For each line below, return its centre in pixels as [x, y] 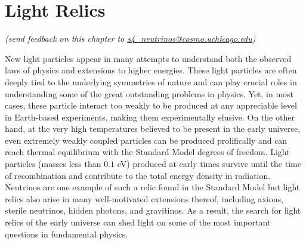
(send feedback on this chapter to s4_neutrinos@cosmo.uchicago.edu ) [130, 38]
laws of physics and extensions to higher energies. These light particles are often [151, 70]
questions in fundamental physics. [67, 234]
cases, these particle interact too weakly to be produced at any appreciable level [151, 105]
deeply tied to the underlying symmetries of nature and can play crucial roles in [151, 81]
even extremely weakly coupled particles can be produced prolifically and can [146, 140]
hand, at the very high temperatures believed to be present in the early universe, [153, 129]
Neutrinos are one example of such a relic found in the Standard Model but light [152, 187]
